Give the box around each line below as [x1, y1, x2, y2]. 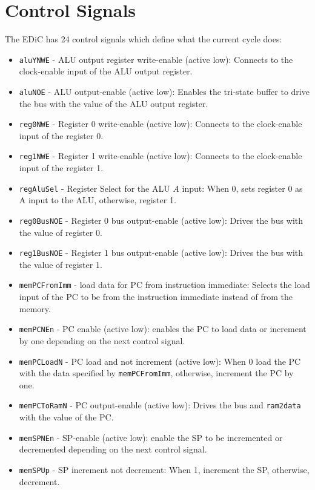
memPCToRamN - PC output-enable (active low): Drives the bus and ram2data [19, 399, 301, 411]
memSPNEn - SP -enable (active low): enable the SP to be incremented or [19, 431, 283, 443]
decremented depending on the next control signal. [19, 443, 207, 456]
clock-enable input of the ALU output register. [19, 65, 193, 77]
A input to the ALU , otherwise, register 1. [19, 194, 176, 206]
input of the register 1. [19, 162, 104, 174]
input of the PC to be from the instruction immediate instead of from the [19, 290, 293, 303]
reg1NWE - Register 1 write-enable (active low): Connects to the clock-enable [19, 149, 302, 162]
